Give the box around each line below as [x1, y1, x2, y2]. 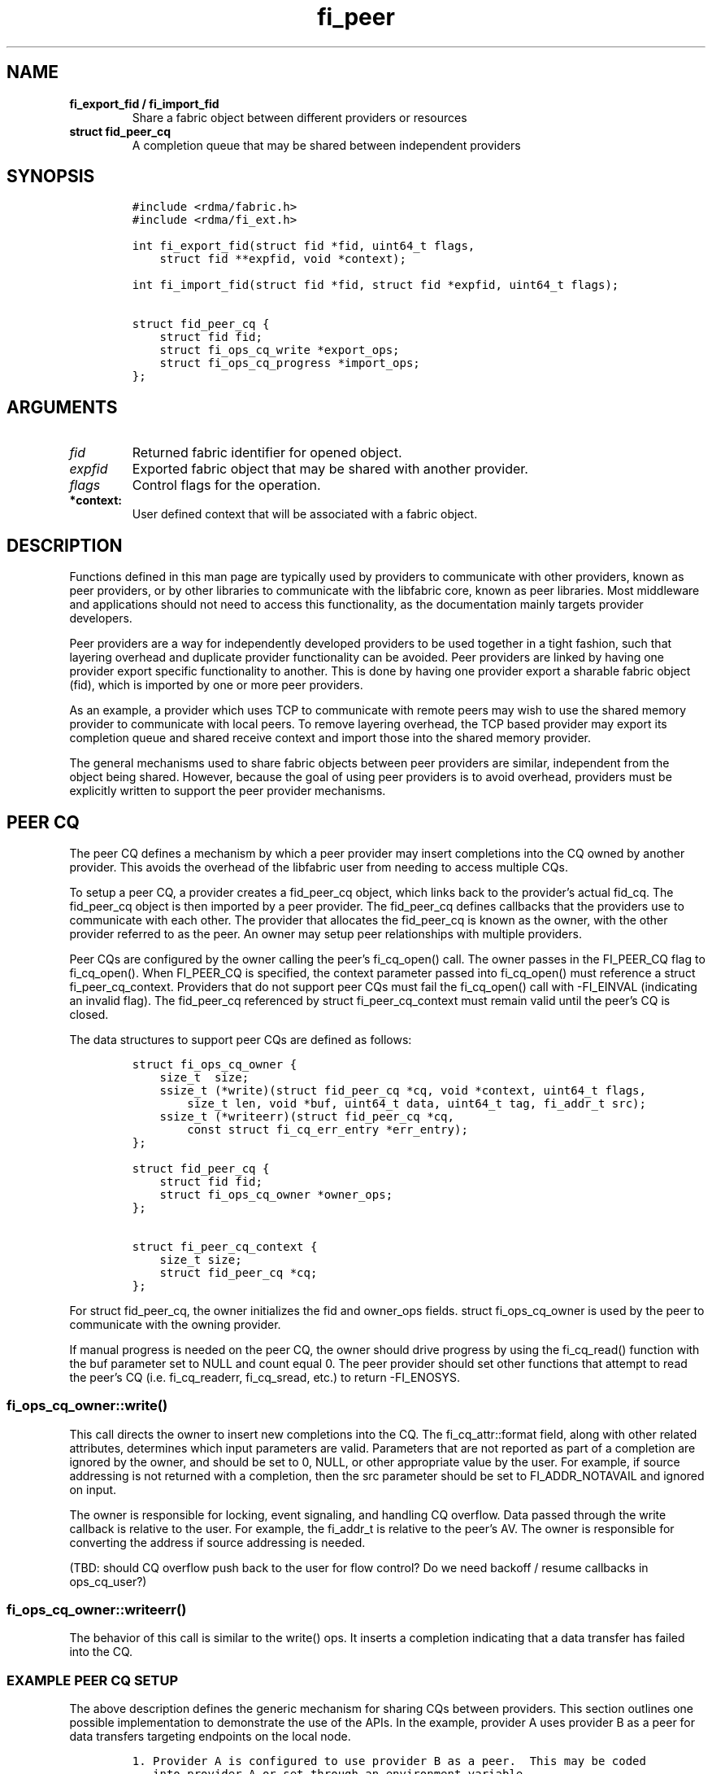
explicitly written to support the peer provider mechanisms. [69, 784, 386, 798]
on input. [69, 1482, 117, 1497]
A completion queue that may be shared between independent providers [132, 138, 521, 152]
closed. [69, 1007, 109, 1021]
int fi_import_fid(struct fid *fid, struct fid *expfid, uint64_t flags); [132, 278, 619, 292]
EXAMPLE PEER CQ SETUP [7, 1671, 179, 1689]
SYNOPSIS [7, 166, 95, 187]
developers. [69, 611, 132, 626]
